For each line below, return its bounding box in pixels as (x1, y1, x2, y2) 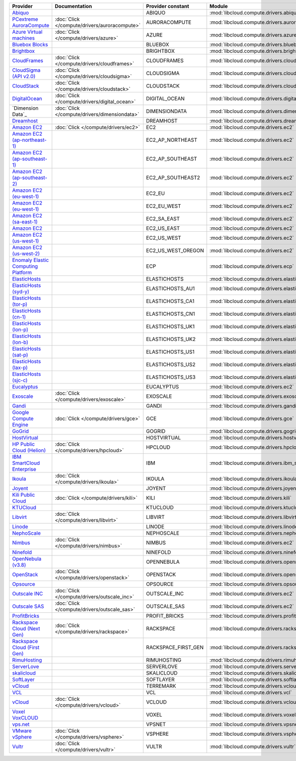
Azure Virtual (12, 29, 43, 35)
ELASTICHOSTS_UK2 (146, 336, 196, 342)
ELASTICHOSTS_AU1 (146, 285, 195, 292)
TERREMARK (146, 682, 176, 689)
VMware (12, 727, 32, 734)
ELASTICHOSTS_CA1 (146, 298, 195, 304)
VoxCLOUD (12, 715, 38, 721)
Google (12, 409, 29, 416)
